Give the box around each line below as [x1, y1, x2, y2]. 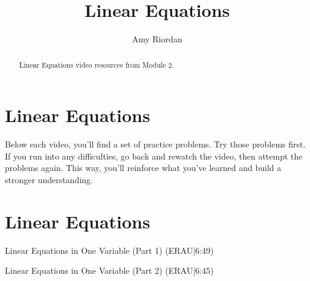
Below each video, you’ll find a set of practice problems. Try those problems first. [5, 138, 306, 150]
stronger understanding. [5, 173, 93, 186]
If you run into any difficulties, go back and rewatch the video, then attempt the [5, 149, 303, 162]
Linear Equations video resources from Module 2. [19, 59, 174, 69]
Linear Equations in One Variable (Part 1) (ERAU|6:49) [5, 244, 214, 256]
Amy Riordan [132, 33, 182, 45]
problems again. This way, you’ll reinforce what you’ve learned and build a [5, 161, 282, 174]
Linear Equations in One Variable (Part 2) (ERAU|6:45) [5, 264, 214, 277]
